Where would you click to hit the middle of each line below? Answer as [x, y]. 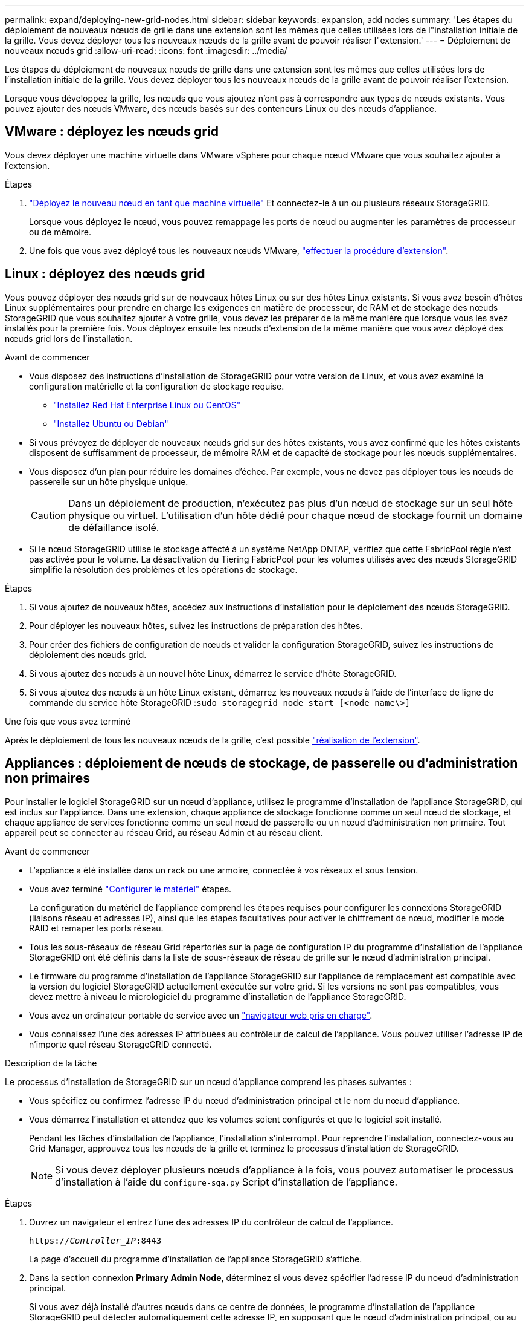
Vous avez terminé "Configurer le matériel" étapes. [130, 889]
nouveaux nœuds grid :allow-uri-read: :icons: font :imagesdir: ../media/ [146, 51]
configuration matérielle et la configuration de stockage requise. [157, 386]
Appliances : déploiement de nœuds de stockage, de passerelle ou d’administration [261, 763]
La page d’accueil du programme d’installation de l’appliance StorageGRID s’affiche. [196, 1259]
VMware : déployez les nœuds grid [112, 132]
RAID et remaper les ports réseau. [96, 928]
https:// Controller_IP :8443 [95, 1240]
